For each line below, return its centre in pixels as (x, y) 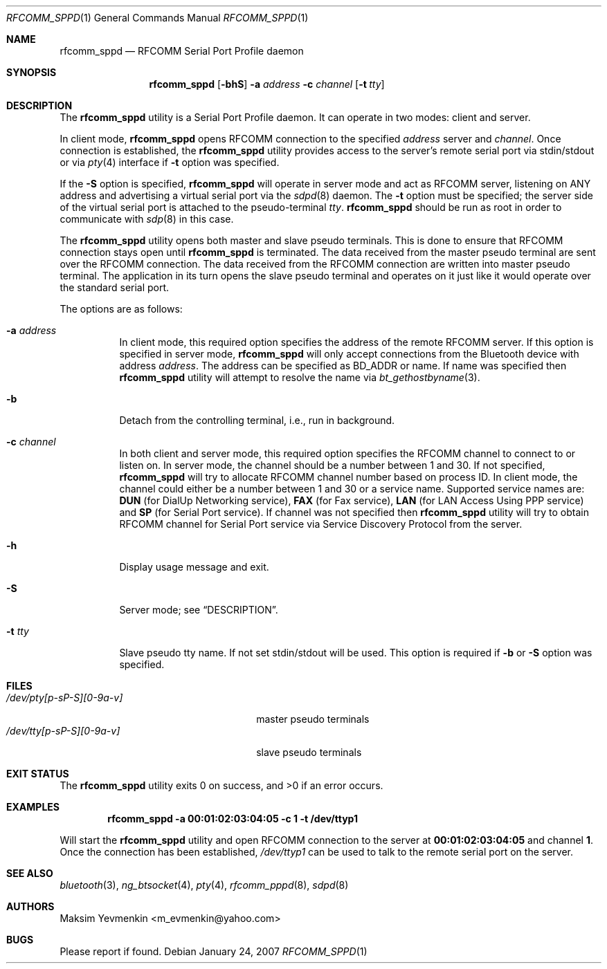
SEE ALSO (30, 873)
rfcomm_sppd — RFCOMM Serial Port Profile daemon (182, 51)
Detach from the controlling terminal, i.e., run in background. (257, 420)
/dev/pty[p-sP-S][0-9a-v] (65, 698)
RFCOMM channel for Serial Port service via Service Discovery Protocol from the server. (321, 524)
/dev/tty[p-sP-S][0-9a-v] (63, 731)
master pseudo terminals (313, 719)
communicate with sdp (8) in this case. (147, 219)
